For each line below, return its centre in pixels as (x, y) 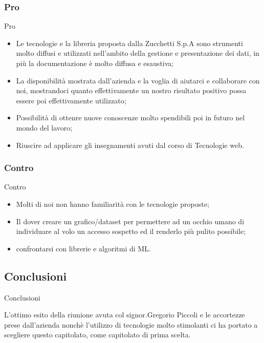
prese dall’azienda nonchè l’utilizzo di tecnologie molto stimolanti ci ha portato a (131, 324)
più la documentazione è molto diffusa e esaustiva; (95, 63)
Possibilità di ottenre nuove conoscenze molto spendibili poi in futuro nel (130, 117)
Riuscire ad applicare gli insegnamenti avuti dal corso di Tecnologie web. (130, 145)
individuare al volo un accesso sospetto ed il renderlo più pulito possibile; (131, 231)
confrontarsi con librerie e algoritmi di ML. (83, 248)
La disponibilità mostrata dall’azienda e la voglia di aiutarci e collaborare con (138, 80)
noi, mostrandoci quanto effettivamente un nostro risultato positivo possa (131, 90)
